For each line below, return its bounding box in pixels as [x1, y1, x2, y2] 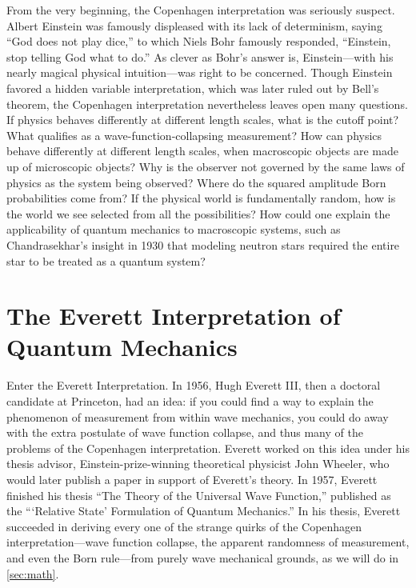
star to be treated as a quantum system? [6, 252, 206, 269]
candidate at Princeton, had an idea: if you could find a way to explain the [6, 393, 374, 409]
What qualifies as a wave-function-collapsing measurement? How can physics [6, 126, 382, 143]
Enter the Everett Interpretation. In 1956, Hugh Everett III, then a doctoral [6, 377, 381, 394]
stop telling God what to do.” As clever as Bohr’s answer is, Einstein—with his [6, 48, 394, 65]
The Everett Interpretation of [6, 299, 341, 332]
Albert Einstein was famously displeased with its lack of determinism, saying [6, 17, 382, 34]
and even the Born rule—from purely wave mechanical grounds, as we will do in [6, 549, 399, 566]
